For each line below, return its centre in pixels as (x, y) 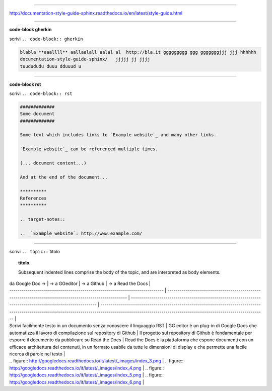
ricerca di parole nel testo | (37, 354)
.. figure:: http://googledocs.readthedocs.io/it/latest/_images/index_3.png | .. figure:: (96, 361)
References (33, 198)
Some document (37, 114)
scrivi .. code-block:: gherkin (46, 39)
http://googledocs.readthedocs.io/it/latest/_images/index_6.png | (77, 382)
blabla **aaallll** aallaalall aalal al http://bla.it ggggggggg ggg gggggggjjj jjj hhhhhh (138, 52)
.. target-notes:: (43, 219)
